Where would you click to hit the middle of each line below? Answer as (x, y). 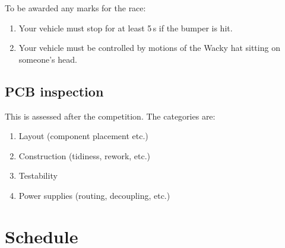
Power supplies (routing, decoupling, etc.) (94, 195)
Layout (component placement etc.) (83, 136)
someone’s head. (48, 59)
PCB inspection (54, 91)
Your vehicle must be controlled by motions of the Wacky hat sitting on (149, 48)
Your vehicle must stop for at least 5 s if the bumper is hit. (126, 28)
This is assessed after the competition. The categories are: (110, 116)
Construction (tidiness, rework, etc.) (85, 155)
